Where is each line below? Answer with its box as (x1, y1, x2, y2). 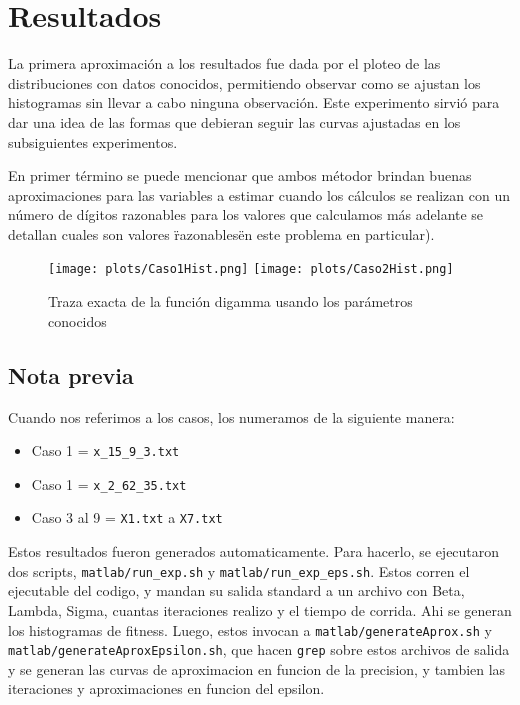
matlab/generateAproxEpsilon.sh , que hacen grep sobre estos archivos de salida (8, 639, 510, 660)
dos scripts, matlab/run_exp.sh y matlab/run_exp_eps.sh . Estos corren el (8, 560, 470, 581)
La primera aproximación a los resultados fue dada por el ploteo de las (8, 53, 441, 74)
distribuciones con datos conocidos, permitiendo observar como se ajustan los (8, 72, 481, 93)
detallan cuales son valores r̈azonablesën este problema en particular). (8, 223, 435, 244)
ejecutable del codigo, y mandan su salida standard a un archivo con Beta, (8, 580, 465, 601)
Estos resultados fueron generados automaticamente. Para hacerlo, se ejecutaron (8, 541, 500, 562)
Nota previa (8, 359, 134, 390)
